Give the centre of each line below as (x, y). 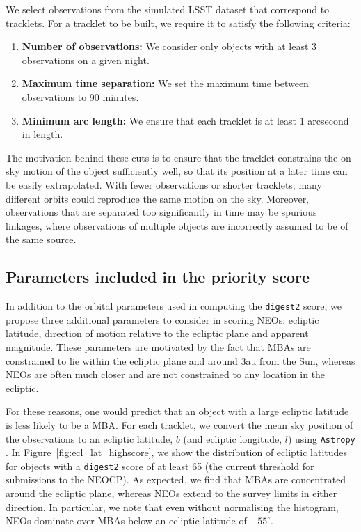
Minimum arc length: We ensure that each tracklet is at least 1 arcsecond (185, 120)
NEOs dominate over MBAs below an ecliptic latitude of (126, 521)
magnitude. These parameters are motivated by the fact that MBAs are (158, 346)
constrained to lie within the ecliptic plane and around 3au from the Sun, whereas (180, 360)
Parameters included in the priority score (158, 277)
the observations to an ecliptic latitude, (89, 438)
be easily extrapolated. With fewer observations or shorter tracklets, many (164, 184)
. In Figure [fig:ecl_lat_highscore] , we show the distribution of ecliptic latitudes (177, 452)
